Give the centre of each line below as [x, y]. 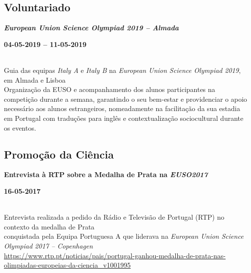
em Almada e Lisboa [35, 80]
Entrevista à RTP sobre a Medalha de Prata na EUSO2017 [106, 174]
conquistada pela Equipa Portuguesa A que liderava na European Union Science [124, 236]
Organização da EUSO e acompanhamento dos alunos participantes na [110, 89]
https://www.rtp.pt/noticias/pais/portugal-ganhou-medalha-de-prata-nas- [115, 255]
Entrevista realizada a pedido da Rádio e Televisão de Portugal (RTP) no [114, 217]
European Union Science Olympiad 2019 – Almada [92, 28]
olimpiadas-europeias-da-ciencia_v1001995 [67, 265]
